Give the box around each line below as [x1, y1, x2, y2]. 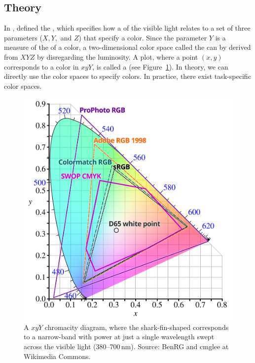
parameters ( [4, 32, 42, 42]
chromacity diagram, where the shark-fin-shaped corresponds [44, 322, 229, 332]
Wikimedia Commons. [24, 351, 91, 361]
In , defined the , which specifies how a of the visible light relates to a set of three [4, 23, 251, 33]
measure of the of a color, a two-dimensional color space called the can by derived [4, 42, 251, 52]
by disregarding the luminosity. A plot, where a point [37, 51, 198, 62]
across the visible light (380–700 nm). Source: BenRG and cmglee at [24, 341, 229, 351]
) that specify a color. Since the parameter [78, 32, 207, 42]
